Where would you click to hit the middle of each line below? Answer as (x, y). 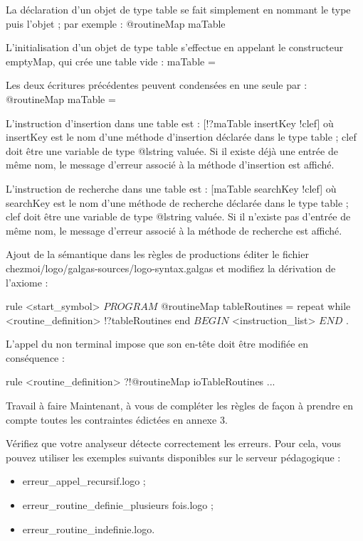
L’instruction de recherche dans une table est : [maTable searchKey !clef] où (171, 188)
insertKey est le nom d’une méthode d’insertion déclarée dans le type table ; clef (181, 137)
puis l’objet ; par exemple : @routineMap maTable (116, 23)
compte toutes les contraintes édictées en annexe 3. (117, 419)
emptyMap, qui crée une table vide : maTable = (111, 61)
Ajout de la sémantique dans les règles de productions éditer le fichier (157, 254)
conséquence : (35, 357)
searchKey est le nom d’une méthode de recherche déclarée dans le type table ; (177, 202)
